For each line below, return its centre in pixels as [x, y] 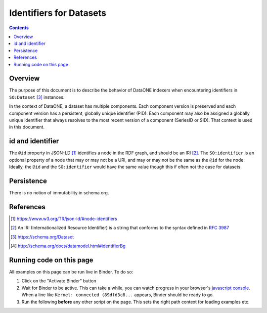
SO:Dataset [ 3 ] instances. [37, 97]
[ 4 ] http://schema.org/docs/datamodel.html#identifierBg [68, 246]
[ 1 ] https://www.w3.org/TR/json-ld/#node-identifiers [64, 219]
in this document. [27, 127]
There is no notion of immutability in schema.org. [59, 192]
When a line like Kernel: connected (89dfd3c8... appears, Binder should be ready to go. [118, 295]
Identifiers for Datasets [58, 13]
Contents [19, 28]
